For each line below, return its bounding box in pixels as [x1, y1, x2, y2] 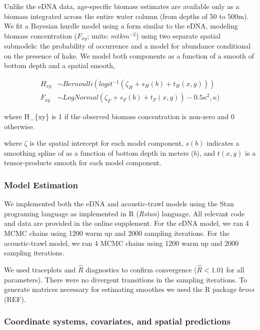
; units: [87, 30, 109, 41]
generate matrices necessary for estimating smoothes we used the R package [4, 284, 237, 294]
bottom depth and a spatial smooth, [4, 60, 115, 71]
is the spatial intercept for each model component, [29, 138, 183, 148]
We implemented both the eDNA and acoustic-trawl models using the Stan [4, 198, 234, 209]
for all [226, 264, 244, 275]
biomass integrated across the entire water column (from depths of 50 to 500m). [4, 11, 249, 21]
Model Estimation [4, 178, 78, 191]
